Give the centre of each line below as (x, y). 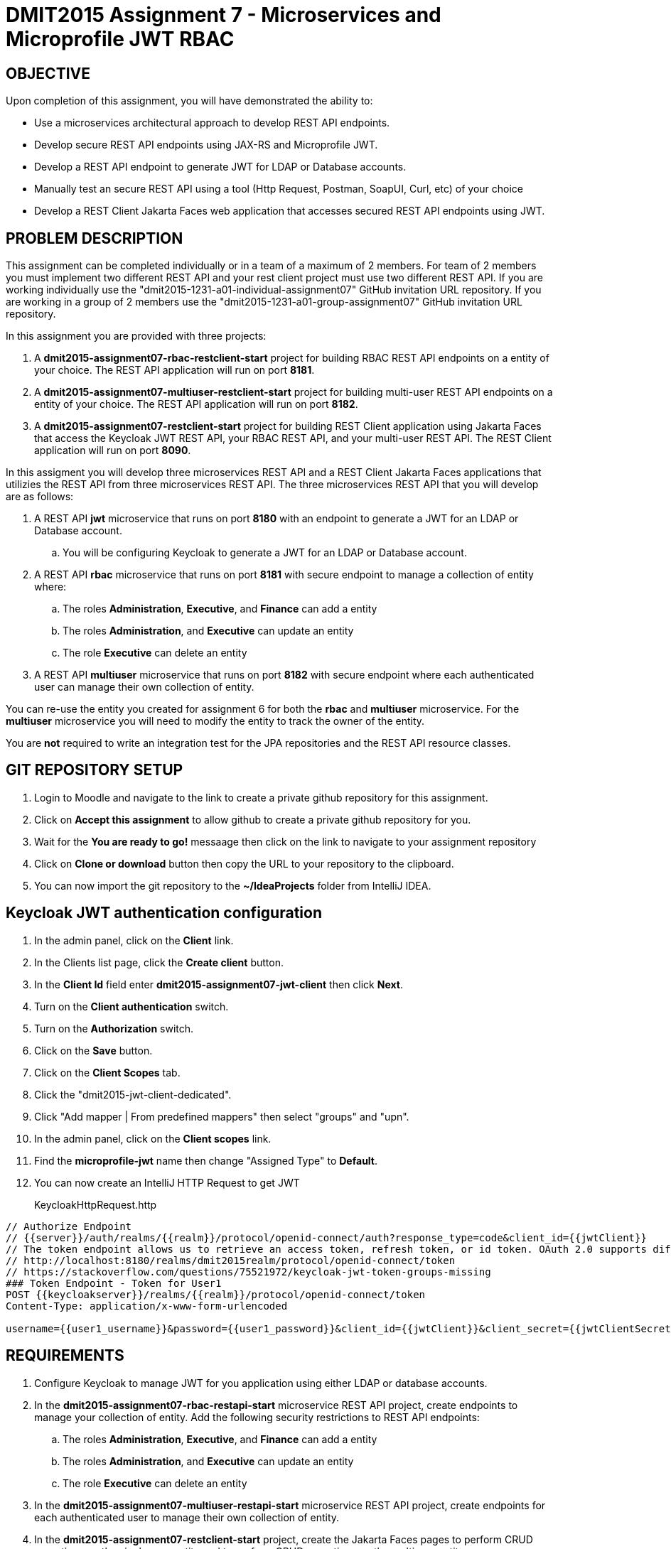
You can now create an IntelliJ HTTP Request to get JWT (167, 1182)
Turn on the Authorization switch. (114, 1028)
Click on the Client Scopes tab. (107, 1072)
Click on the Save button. (93, 1050)
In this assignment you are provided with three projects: (136, 336)
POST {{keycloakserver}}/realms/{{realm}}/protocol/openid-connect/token (216, 1294)
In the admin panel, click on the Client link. (134, 940)
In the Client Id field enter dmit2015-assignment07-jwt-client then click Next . (219, 984)
